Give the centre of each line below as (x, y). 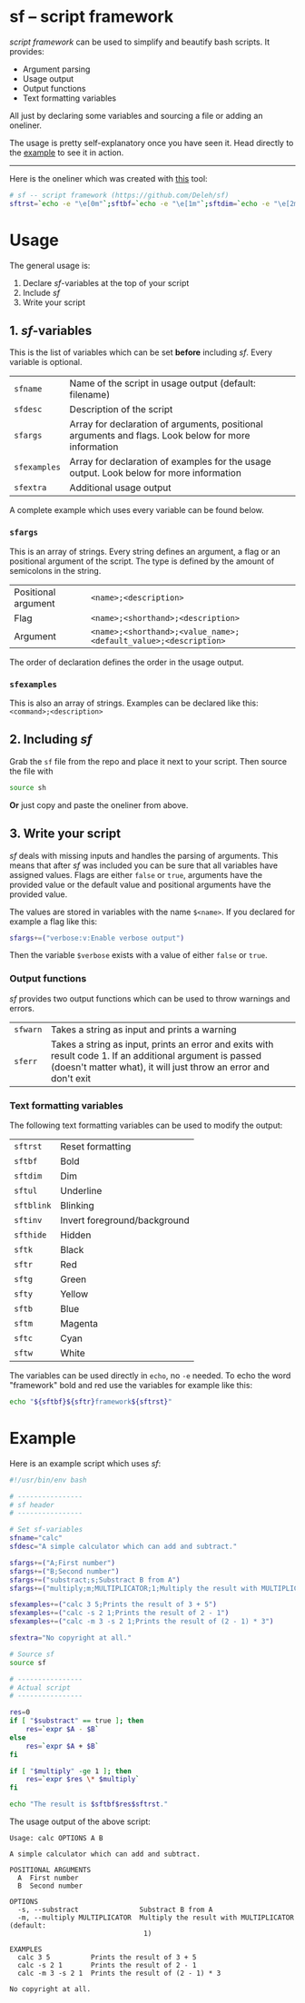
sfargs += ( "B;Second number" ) (64, 1571)
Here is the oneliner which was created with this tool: (108, 178)
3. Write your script (65, 834)
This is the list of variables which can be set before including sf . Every (141, 352)
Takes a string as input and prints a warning (144, 1030)
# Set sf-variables (46, 1530)
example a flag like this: (54, 921)
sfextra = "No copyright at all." (70, 1638)
